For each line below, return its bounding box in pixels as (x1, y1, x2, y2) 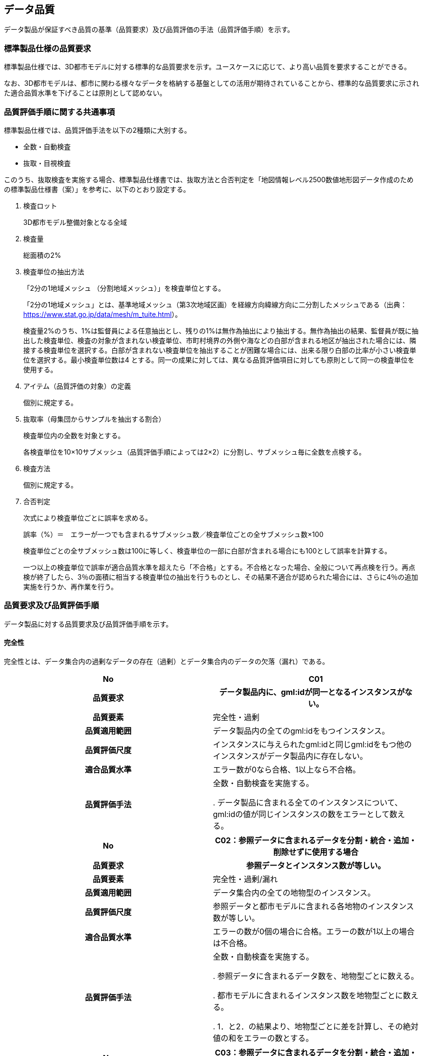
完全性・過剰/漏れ (213, 874, 278, 884)
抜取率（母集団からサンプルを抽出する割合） (23, 414, 166, 423)
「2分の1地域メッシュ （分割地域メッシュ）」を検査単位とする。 (23, 284, 225, 292)
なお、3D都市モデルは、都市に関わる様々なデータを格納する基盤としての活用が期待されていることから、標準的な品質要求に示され (4, 79, 419, 88)
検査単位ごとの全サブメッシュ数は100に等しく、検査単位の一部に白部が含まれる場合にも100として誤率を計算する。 (23, 546, 392, 555)
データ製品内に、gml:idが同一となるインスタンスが (219, 687, 405, 697)
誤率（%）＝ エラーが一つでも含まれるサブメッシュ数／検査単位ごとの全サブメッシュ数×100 (23, 530, 324, 538)
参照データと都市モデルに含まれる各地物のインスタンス (213, 901, 414, 911)
